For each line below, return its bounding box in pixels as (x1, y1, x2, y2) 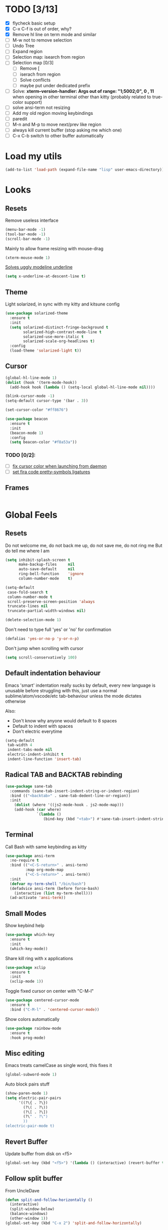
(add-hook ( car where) (14, 807, 61, 812)
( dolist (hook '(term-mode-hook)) (5, 380, 77, 385)
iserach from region (19, 71, 61, 77)
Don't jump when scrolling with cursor (5, 645, 84, 651)
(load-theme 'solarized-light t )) (9, 348, 81, 353)
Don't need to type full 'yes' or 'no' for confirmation (5, 627, 111, 633)
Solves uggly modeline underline (5, 264, 73, 270)
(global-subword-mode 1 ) (5, 1072, 57, 1077)
